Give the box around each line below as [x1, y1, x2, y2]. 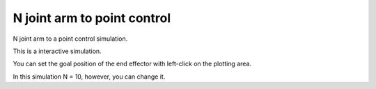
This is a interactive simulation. [13, 47, 102, 55]
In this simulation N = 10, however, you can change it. [13, 72, 166, 81]
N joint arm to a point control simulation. [13, 34, 128, 43]
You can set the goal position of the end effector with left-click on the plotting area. [13, 59, 252, 68]
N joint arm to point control [13, 10, 171, 26]
